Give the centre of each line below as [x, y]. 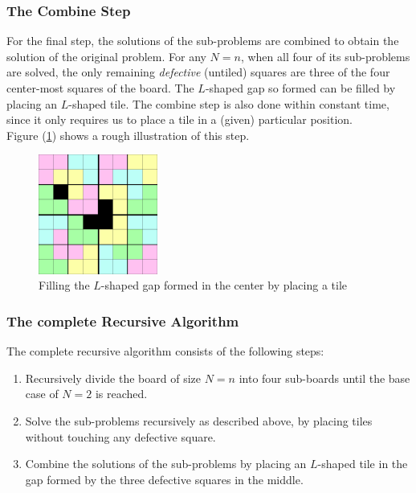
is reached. [121, 394]
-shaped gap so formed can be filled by [300, 88]
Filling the [64, 285]
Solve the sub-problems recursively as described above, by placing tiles [199, 420]
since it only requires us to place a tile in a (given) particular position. [179, 119]
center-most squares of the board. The [100, 88]
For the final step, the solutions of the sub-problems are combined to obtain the [203, 41]
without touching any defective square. [120, 436]
